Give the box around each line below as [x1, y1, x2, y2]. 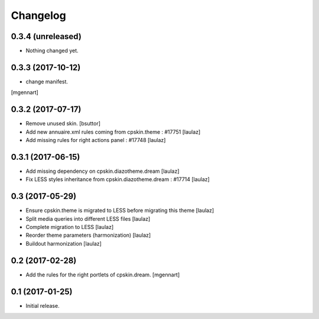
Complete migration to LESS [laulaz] [25, 224, 114, 231]
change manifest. [25, 78, 68, 85]
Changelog [11, 9, 66, 22]
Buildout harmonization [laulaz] [25, 240, 102, 247]
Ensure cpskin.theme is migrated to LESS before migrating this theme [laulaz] [25, 207, 214, 214]
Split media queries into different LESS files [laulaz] [25, 215, 151, 222]
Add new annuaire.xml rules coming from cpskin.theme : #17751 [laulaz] [25, 128, 201, 136]
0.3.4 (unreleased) [11, 31, 82, 41]
